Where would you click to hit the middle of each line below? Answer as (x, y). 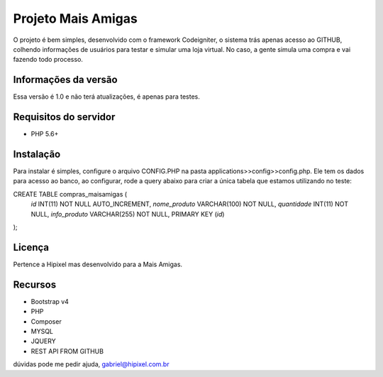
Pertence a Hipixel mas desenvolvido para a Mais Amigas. (98, 264)
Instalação (37, 154)
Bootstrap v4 (50, 301)
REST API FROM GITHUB (67, 351)
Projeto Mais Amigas (75, 18)
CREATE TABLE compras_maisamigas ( (70, 194)
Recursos (35, 284)
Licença (31, 247)
